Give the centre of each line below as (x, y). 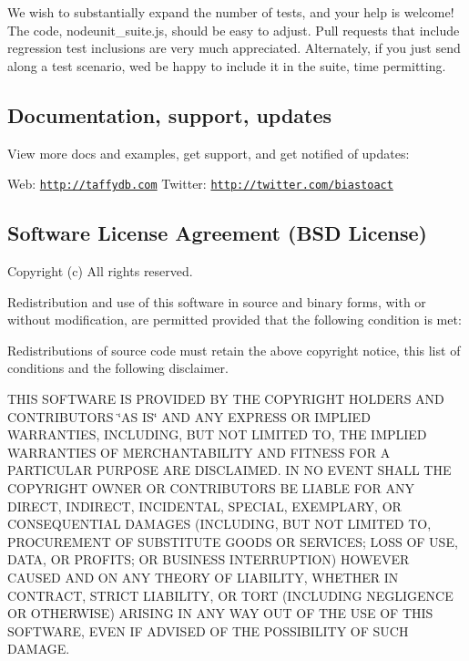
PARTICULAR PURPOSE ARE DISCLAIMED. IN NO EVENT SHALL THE (229, 470)
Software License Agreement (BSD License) (218, 233)
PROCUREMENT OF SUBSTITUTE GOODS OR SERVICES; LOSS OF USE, (233, 541)
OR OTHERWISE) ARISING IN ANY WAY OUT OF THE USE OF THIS (220, 613)
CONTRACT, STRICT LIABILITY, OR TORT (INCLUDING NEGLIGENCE (230, 595)
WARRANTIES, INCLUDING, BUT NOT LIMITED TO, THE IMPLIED (217, 434)
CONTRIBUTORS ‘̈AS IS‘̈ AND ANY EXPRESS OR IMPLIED (189, 416)
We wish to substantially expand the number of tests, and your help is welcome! (231, 12)
